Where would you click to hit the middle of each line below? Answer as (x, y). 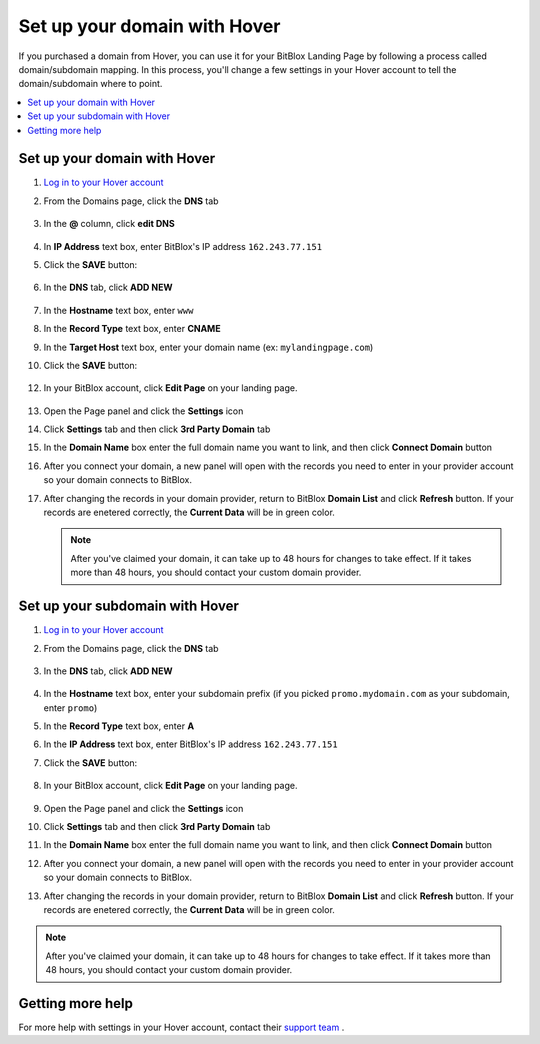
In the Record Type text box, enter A (119, 726)
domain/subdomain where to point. (90, 84)
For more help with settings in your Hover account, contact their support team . (181, 1027)
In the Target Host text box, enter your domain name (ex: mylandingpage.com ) (208, 347)
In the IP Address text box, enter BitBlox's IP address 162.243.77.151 (191, 744)
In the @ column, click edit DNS (109, 224)
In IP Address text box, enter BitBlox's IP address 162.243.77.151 (183, 246)
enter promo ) (70, 707)
